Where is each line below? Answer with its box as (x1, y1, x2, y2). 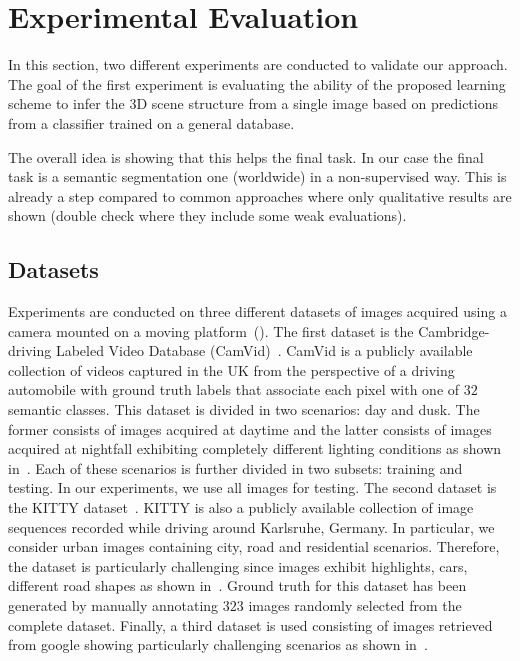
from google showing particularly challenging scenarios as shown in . (8, 634, 428, 655)
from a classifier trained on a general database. (8, 112, 295, 133)
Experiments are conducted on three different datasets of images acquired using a (8, 301, 507, 322)
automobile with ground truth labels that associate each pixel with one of (8, 379, 460, 400)
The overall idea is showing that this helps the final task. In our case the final (8, 146, 484, 167)
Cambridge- (418, 320, 490, 341)
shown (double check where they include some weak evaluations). (8, 205, 407, 226)
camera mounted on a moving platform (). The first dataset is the (8, 320, 414, 341)
